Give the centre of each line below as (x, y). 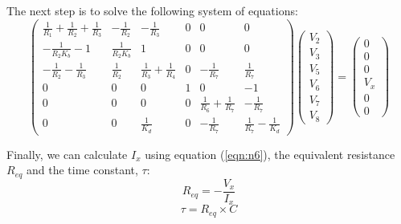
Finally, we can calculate (67, 154)
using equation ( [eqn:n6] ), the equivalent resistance (270, 154)
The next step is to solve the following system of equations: (152, 10)
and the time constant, (82, 170)
